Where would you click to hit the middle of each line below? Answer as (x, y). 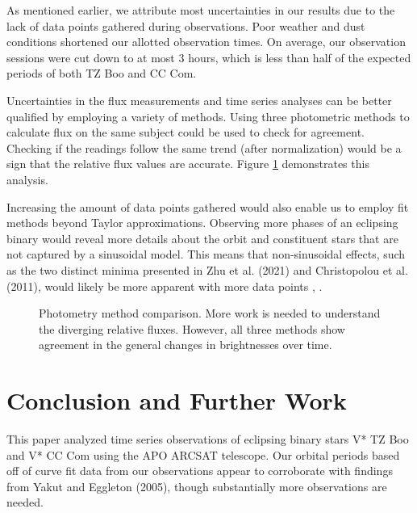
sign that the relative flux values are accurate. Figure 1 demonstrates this (188, 164)
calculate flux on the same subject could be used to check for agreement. (186, 132)
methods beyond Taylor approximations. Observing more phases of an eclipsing (202, 223)
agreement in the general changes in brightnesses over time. (186, 345)
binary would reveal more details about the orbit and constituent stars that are (202, 238)
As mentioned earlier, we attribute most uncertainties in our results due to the (201, 10)
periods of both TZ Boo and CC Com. (102, 73)
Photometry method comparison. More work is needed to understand (210, 313)
